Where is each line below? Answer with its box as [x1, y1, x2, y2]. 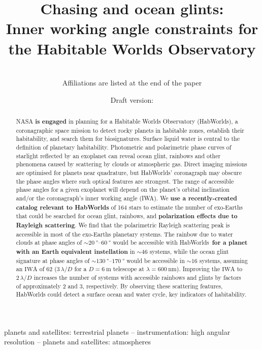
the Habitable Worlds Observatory [8, 38, 256, 59]
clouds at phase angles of [16, 238, 82, 247]
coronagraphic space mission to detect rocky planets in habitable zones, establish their [16, 126, 244, 134]
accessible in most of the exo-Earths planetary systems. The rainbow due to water [16, 229, 233, 238]
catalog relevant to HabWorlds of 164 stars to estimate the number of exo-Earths [16, 202, 243, 212]
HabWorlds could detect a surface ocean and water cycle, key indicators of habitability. [16, 290, 247, 299]
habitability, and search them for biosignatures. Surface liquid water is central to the [16, 134, 240, 143]
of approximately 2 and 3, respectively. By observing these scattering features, [16, 281, 223, 290]
